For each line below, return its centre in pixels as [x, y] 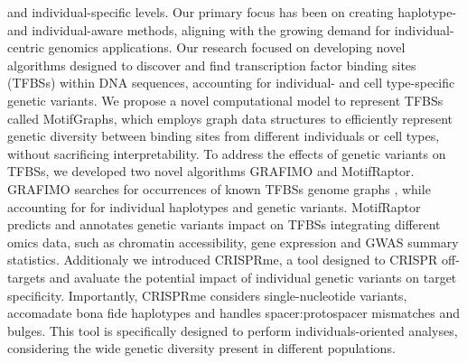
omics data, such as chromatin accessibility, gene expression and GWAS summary [233, 242]
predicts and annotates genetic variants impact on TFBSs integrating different [224, 224]
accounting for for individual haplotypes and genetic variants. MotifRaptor [214, 206]
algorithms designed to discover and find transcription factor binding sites [212, 65]
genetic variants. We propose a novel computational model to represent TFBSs [225, 100]
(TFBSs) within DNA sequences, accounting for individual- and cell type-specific [231, 83]
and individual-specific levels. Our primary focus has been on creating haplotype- [232, 12]
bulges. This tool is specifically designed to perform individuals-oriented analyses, [233, 330]
